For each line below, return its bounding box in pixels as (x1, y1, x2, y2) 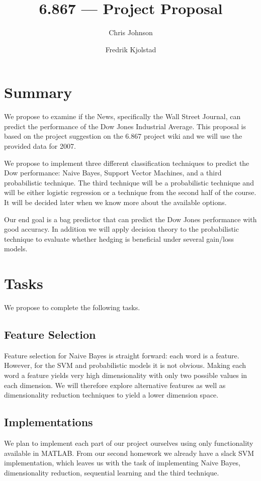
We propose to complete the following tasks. (4, 302, 140, 313)
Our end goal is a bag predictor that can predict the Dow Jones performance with (4, 214, 257, 224)
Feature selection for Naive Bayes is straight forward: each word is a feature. (4, 350, 239, 360)
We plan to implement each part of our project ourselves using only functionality (4, 438, 253, 448)
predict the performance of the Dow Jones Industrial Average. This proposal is (4, 121, 246, 131)
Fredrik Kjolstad (105, 44, 156, 54)
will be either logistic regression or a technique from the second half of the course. (4, 187, 256, 198)
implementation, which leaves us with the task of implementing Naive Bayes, (4, 457, 240, 468)
